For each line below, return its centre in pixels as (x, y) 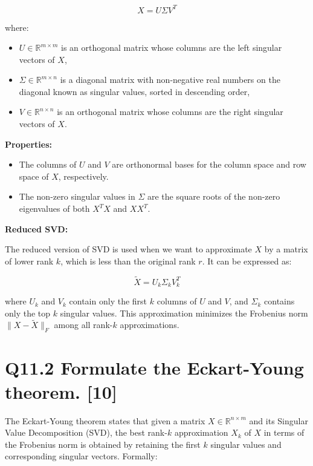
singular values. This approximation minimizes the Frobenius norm (184, 313)
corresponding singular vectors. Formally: (81, 456)
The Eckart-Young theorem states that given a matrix (105, 420)
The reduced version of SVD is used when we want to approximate (128, 249)
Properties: (29, 144)
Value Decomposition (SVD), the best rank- (86, 432)
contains (279, 301)
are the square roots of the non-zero (214, 196)
